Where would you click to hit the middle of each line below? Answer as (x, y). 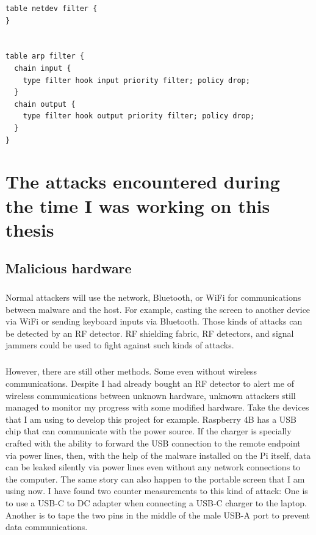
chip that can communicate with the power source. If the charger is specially (149, 431)
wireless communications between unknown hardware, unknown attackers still (151, 395)
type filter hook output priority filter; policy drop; (139, 116)
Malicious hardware (69, 268)
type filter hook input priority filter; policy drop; (136, 80)
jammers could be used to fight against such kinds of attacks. (120, 345)
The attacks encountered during (143, 181)
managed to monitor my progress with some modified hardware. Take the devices (157, 407)
